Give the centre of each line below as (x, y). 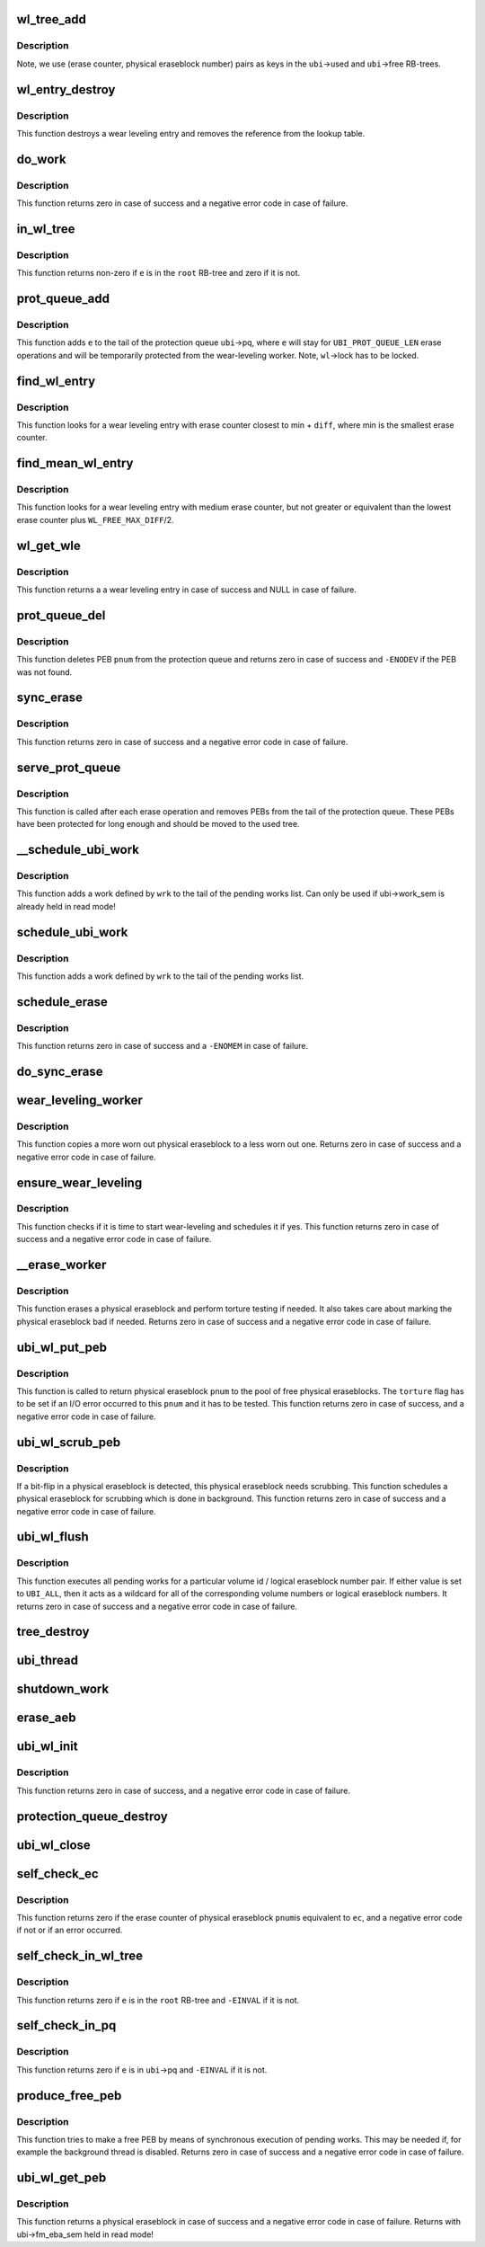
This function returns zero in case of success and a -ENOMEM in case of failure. (163, 1046)
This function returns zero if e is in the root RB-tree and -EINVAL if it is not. (158, 2000)
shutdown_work (63, 1689)
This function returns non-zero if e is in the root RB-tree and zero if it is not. (159, 273)
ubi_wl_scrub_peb (69, 1442)
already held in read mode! (66, 906)
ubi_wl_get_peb (62, 2178)
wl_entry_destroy (66, 89)
